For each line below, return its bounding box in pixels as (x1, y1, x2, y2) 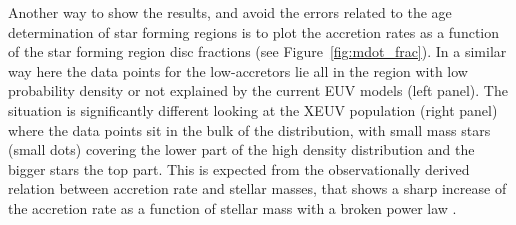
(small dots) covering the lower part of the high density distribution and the (8, 139, 475, 160)
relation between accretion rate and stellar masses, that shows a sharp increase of (8, 178, 507, 199)
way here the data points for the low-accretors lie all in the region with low (8, 60, 468, 81)
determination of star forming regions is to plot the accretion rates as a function (8, 21, 500, 42)
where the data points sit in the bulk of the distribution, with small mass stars (8, 119, 491, 140)
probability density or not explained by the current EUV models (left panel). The (8, 80, 508, 101)
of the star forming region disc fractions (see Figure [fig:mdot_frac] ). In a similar (8, 41, 507, 62)
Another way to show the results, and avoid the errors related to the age (8, 2, 452, 22)
